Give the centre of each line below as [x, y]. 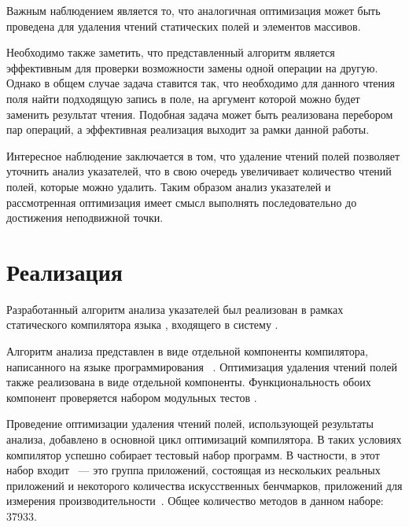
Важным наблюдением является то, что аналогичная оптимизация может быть [193, 10]
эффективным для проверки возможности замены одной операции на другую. [192, 67]
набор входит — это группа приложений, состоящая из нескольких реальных [193, 470]
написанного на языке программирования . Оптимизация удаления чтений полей [202, 366]
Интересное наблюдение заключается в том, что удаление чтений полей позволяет [203, 155]
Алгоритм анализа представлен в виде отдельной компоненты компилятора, [187, 351]
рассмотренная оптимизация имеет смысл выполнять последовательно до [182, 202]
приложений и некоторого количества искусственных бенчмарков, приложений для [204, 485]
